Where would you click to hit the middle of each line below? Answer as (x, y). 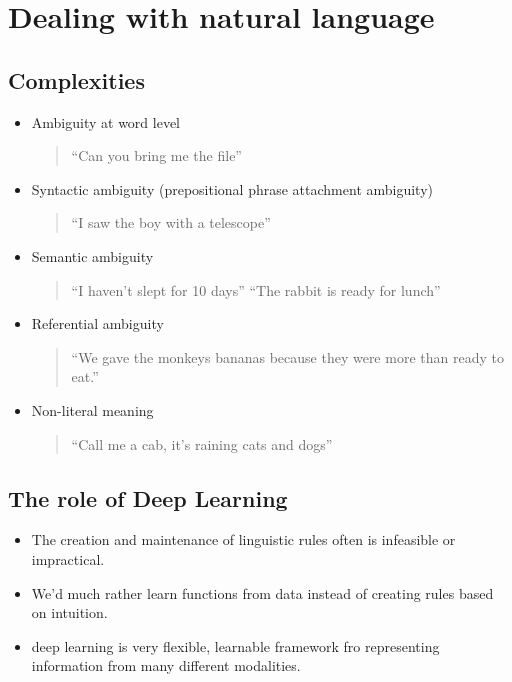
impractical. (68, 558)
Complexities (76, 79)
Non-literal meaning (92, 409)
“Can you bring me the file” (156, 155)
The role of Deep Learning (148, 497)
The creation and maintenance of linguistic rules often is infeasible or (243, 539)
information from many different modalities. (166, 665)
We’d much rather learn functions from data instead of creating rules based (262, 592)
